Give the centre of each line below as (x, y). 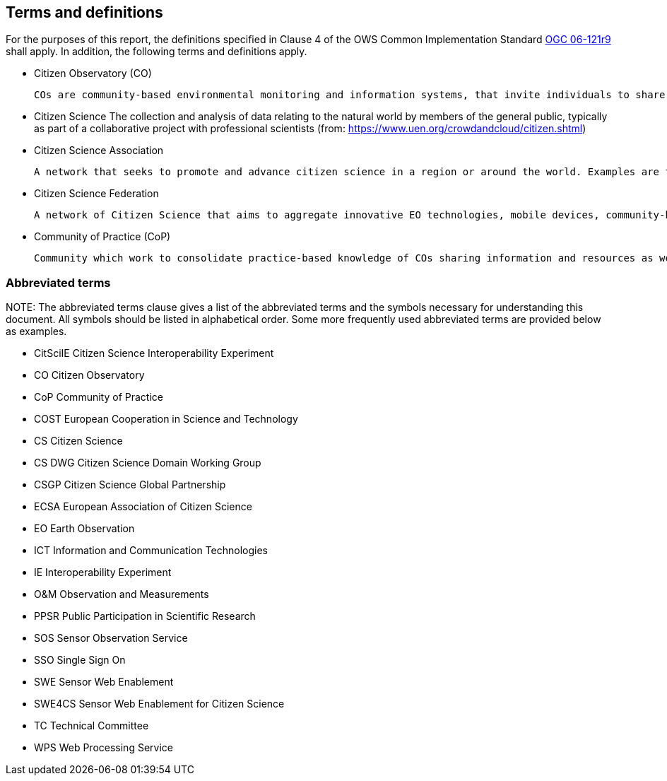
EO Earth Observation (84, 529)
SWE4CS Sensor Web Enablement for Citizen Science (159, 704)
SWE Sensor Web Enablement (104, 682)
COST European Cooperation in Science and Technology (166, 419)
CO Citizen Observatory (89, 375)
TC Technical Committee (92, 726)
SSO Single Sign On (80, 660)
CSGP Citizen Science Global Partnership (130, 485)
